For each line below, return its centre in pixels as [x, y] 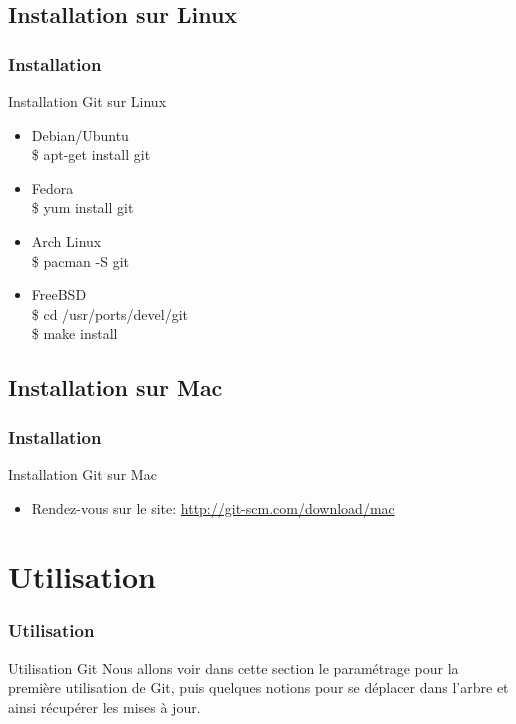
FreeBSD [59, 294]
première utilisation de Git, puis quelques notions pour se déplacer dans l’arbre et [258, 687]
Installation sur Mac [115, 387]
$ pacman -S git [80, 260]
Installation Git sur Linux [87, 101]
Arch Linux [66, 240]
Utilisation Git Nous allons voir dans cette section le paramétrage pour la [233, 667]
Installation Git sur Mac [82, 473]
